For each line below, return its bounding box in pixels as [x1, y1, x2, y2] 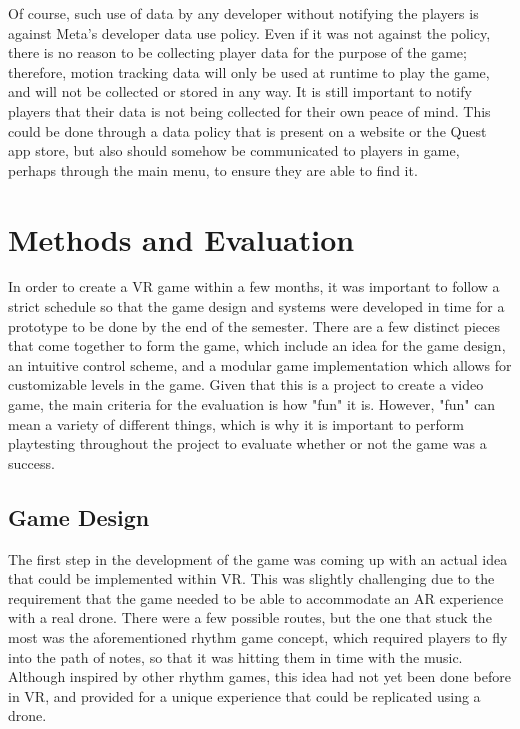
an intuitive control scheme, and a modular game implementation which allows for [8, 354, 512, 375]
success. [8, 452, 55, 473]
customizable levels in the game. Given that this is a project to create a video [8, 374, 484, 395]
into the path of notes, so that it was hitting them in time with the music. [8, 646, 463, 667]
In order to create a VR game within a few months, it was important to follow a [8, 276, 500, 297]
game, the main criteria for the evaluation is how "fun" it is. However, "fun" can [8, 394, 496, 415]
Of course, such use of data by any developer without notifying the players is [8, 3, 479, 23]
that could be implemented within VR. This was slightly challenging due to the [8, 568, 495, 589]
